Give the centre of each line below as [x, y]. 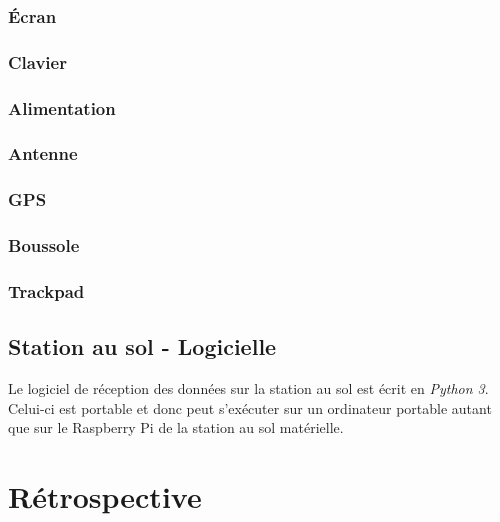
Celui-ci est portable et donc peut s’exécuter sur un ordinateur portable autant [250, 407]
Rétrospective [105, 496]
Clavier [37, 61]
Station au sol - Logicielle [142, 346]
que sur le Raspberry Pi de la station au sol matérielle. [176, 427]
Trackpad [46, 290]
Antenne [43, 153]
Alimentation [62, 107]
